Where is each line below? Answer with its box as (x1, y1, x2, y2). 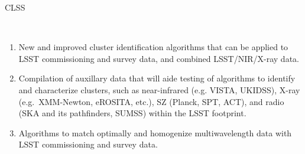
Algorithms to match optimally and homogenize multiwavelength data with (18, 126, 292, 139)
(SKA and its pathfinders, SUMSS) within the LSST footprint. (18, 107, 246, 119)
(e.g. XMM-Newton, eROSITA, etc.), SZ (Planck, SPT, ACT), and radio (18, 95, 284, 107)
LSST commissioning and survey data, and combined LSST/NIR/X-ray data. (18, 52, 299, 64)
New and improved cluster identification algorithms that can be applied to (18, 41, 288, 53)
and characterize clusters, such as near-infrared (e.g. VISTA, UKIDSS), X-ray (18, 83, 300, 96)
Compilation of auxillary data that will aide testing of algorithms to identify (18, 72, 296, 84)
